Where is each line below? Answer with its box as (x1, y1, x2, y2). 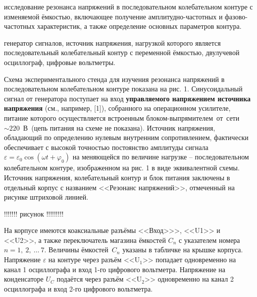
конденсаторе (4, 274, 44, 284)
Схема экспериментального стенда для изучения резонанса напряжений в (4, 74, 225, 84)
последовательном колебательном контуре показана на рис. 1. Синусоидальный (4, 83, 243, 94)
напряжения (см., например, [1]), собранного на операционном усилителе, (4, 103, 231, 113)
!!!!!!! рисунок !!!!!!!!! (4, 208, 64, 219)
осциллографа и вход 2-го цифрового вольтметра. (4, 283, 153, 294)
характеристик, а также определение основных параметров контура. (37, 21, 242, 31)
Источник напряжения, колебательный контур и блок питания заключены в (4, 172, 230, 182)
